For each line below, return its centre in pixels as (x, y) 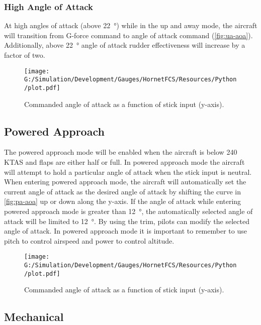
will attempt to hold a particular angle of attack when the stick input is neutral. (128, 172)
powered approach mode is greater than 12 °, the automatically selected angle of (128, 211)
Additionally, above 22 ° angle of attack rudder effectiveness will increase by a (125, 45)
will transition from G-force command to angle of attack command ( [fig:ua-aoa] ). (128, 35)
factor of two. (25, 55)
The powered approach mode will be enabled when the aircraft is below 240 (121, 152)
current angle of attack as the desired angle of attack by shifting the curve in (122, 191)
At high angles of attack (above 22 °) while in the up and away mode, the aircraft (131, 25)
